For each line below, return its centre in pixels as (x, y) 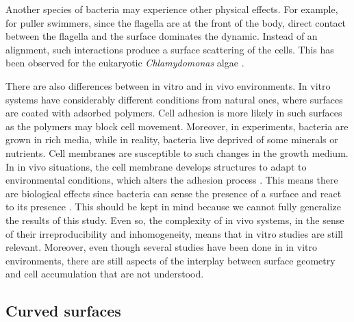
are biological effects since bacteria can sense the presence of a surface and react (174, 193)
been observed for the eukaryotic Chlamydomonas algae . (125, 63)
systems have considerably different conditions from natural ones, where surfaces (174, 99)
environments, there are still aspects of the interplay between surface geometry (170, 260)
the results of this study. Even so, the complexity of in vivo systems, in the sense (175, 220)
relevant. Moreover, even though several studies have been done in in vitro (162, 247)
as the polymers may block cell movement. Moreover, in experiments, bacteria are (177, 126)
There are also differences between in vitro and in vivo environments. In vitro (168, 85)
